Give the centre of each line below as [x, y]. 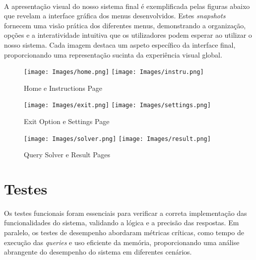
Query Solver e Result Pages [67, 155]
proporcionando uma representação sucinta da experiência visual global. [113, 54]
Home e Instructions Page [63, 88]
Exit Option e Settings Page [67, 121]
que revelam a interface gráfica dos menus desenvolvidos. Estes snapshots [115, 16]
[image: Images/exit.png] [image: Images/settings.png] [117, 105]
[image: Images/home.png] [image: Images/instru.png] [114, 72]
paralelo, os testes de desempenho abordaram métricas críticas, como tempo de [124, 232]
